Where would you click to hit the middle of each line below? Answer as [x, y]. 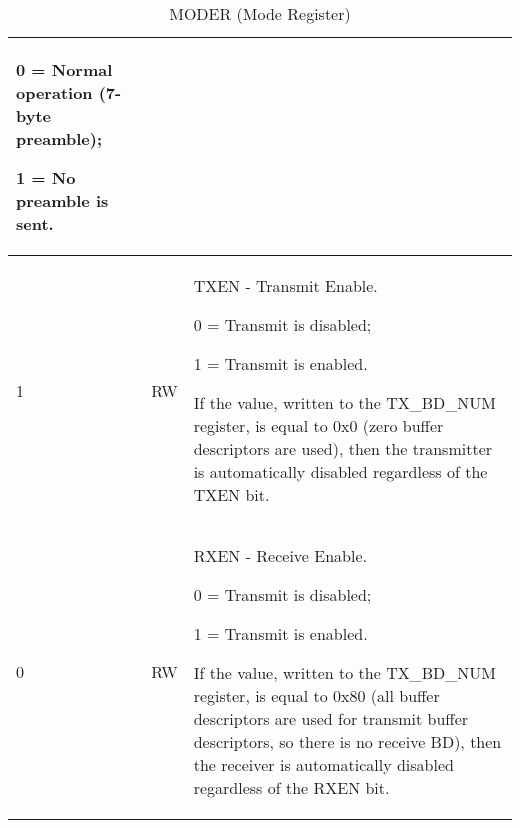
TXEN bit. [231, 494]
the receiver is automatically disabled [323, 764]
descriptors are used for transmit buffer [331, 718]
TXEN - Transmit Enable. [285, 285]
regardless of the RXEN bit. [291, 787]
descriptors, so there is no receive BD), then [347, 741]
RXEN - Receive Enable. [280, 555]
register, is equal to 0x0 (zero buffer [318, 425]
